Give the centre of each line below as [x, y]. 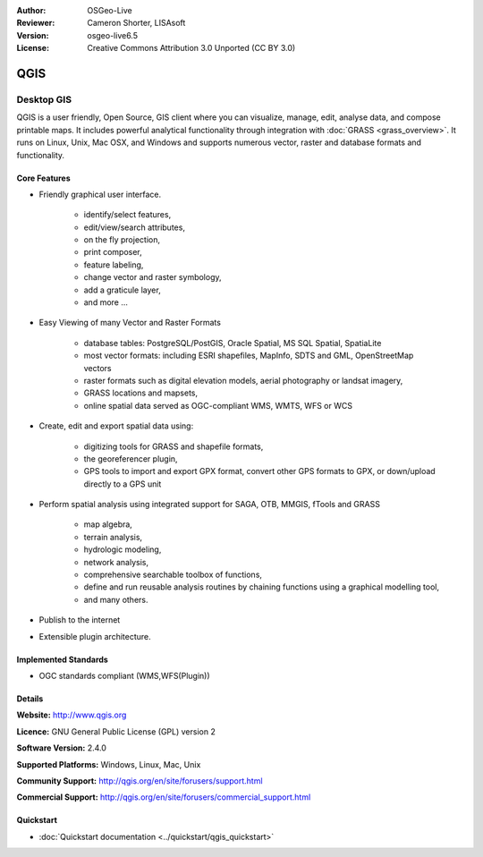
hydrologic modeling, [123, 549]
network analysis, [116, 562]
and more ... [106, 302]
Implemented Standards [63, 659]
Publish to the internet [80, 620]
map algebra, [108, 524]
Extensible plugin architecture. [95, 636]
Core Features [43, 178]
